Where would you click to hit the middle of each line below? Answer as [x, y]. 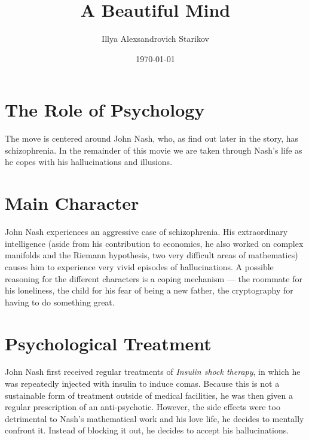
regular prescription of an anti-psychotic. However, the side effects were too [143, 407]
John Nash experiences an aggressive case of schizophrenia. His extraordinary [146, 232]
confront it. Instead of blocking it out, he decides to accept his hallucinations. [147, 430]
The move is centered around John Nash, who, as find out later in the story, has [152, 138]
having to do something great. [60, 302]
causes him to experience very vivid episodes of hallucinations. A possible [139, 266]
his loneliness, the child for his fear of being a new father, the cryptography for [149, 290]
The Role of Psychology [105, 110]
